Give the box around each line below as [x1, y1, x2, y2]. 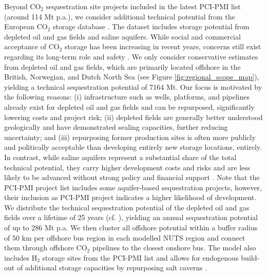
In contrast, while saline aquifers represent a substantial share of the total [4, 151, 237, 162]
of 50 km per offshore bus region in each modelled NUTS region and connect [4, 232, 245, 243]
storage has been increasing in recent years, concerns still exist [65, 41, 261, 52]
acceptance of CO [4, 41, 60, 52]
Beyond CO [4, 1, 41, 11]
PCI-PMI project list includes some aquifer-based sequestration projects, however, [4, 182, 262, 192]
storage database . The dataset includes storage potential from [53, 21, 250, 32]
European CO [4, 21, 48, 32]
